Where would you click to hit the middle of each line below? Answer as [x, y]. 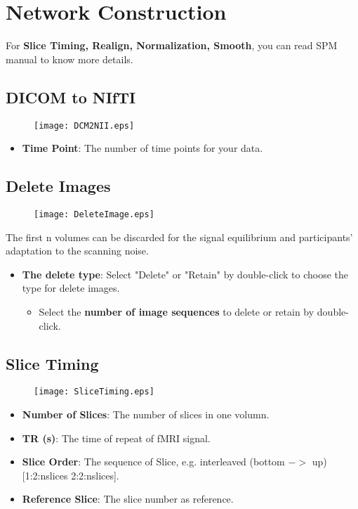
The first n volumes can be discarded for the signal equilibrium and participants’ [179, 237]
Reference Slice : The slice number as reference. [128, 499]
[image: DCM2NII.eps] [84, 125]
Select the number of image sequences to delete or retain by [177, 311]
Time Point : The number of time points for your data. [142, 148]
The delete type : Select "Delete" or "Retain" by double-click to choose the [185, 274]
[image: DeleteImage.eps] [94, 214]
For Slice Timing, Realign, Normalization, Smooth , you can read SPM [172, 45]
